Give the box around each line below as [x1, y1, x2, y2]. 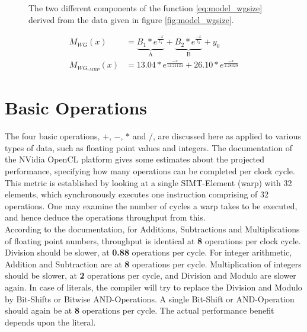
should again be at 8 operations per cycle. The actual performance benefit [5, 304, 274, 317]
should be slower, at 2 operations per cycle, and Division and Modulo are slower [5, 269, 296, 282]
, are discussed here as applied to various [152, 130, 301, 142]
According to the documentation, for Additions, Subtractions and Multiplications [5, 223, 300, 235]
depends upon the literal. [5, 315, 96, 328]
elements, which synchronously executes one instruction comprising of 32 [5, 188, 269, 200]
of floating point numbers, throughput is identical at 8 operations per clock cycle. [5, 234, 301, 247]
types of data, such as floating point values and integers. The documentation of [5, 141, 292, 154]
